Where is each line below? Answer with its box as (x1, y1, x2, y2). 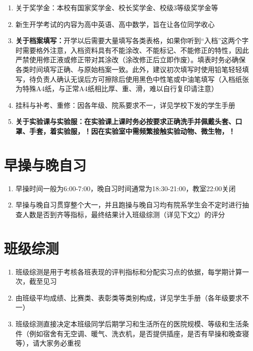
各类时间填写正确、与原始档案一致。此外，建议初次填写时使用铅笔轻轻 (15, 64, 242, 74)
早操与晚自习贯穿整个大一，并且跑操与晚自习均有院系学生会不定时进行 (15, 200, 242, 210)
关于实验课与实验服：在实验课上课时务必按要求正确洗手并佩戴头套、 (15, 116, 235, 126)
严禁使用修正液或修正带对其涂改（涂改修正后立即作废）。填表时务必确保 (15, 54, 246, 65)
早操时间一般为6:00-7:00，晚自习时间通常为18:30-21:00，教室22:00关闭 (15, 183, 236, 193)
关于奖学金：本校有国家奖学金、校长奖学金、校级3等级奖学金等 (15, 2, 218, 12)
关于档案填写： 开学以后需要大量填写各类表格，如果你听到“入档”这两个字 (15, 35, 249, 46)
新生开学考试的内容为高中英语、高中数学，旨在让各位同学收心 (15, 19, 215, 29)
